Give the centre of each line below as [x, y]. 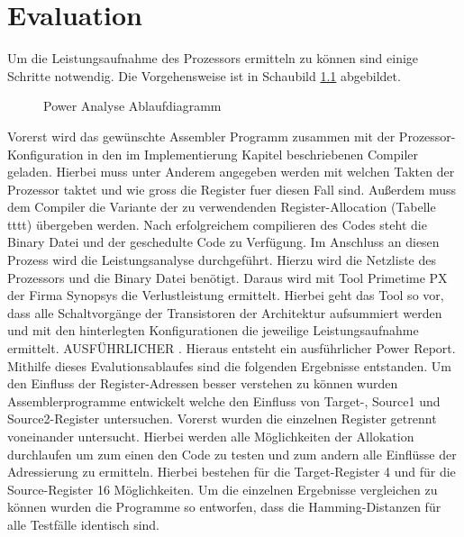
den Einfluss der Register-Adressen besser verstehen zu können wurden [203, 383]
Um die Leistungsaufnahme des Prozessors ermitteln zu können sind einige [213, 58]
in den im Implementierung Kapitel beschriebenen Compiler [253, 154]
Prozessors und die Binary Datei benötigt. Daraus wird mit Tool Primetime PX [227, 277]
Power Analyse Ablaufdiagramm [132, 106]
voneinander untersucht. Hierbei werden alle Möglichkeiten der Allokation [211, 436]
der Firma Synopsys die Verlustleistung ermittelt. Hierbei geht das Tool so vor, [226, 295]
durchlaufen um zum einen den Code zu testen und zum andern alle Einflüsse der [232, 454]
